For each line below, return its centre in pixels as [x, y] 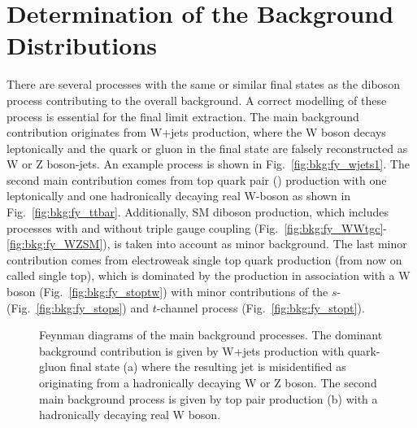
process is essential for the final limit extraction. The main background [183, 116]
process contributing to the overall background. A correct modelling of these [197, 100]
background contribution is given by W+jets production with [192, 350]
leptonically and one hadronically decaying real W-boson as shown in [179, 196]
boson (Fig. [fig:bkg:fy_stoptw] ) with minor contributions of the [167, 292]
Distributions [82, 45]
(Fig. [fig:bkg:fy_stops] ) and [78, 307]
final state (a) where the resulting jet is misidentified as [208, 367]
